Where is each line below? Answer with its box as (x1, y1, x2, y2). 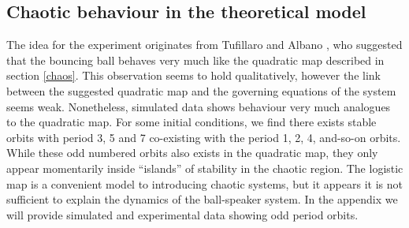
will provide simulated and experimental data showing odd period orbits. (6, 206, 359, 222)
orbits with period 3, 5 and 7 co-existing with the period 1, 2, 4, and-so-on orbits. (6, 129, 401, 145)
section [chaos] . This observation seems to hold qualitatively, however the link (6, 67, 381, 84)
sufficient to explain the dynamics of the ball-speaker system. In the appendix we (6, 191, 398, 207)
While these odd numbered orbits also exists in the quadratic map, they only (6, 144, 378, 161)
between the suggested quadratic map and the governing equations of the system (6, 82, 396, 99)
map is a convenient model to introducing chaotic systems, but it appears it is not (6, 175, 403, 192)
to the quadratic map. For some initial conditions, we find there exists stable (6, 114, 377, 130)
